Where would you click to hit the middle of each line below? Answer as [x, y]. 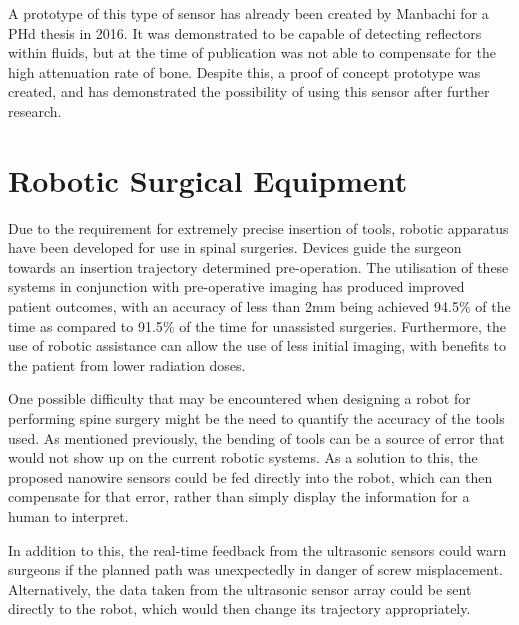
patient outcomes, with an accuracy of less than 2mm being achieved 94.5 [233, 306]
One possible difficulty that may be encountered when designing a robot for [239, 398]
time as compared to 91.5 [85, 325]
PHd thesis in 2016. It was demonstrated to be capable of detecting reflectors [245, 32]
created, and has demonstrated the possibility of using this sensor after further [249, 91]
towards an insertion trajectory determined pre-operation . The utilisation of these [258, 266]
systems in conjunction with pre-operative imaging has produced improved [236, 286]
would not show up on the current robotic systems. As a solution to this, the [243, 457]
